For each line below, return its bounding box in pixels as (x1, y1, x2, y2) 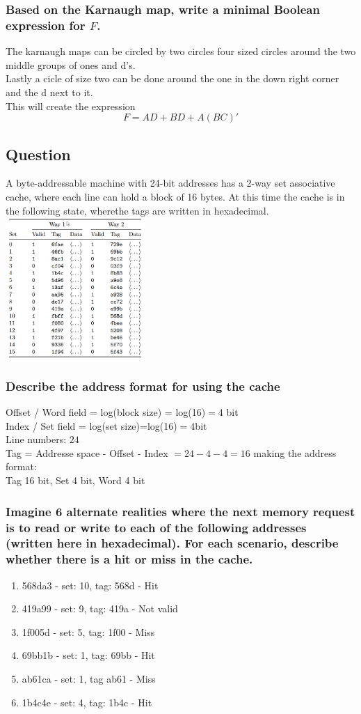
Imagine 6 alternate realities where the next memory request (6, 502, 355, 520)
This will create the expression (6, 98, 136, 113)
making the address (253, 445, 337, 460)
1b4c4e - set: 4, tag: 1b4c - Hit (22, 694, 152, 709)
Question (6, 143, 71, 164)
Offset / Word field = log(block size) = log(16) (6, 405, 206, 419)
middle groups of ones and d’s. (6, 57, 136, 72)
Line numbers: (6, 432, 67, 447)
